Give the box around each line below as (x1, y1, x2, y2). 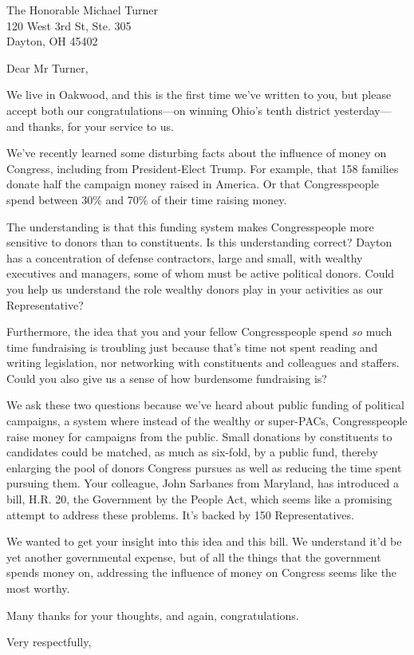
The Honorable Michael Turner (6, 2, 158, 18)
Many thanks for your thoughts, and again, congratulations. (6, 606, 299, 623)
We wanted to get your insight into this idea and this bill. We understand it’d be (6, 533, 402, 550)
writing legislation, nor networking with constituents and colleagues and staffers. (6, 354, 400, 371)
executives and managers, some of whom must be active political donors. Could (6, 265, 395, 282)
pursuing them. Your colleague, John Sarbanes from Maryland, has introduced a (6, 475, 399, 491)
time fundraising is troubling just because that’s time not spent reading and (6, 338, 378, 355)
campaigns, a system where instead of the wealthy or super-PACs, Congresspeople (6, 412, 408, 429)
